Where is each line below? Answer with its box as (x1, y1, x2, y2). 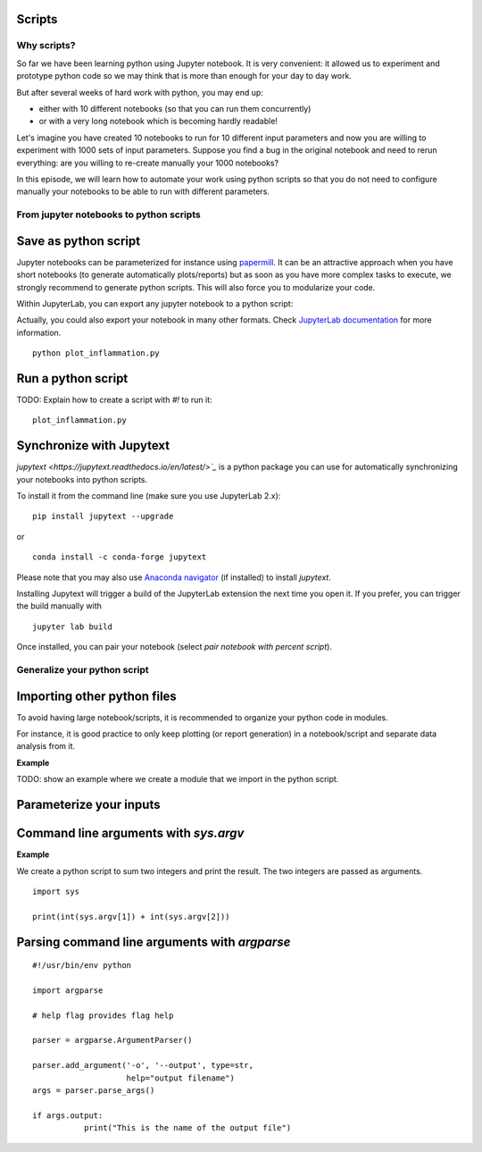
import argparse (32, 985, 104, 996)
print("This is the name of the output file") (83, 1123, 292, 1133)
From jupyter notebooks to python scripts (16, 208, 201, 221)
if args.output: (32, 1110, 104, 1121)
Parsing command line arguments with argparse (16, 934, 291, 949)
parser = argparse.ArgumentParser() (32, 1035, 193, 1046)
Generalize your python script (16, 663, 149, 676)
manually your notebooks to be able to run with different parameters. (16, 186, 270, 197)
